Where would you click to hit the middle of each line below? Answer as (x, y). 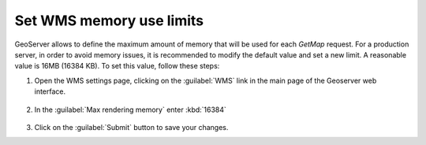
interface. (50, 91)
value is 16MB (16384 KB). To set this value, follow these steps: (117, 66)
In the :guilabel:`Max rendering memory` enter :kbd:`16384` (130, 110)
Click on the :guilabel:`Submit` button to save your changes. (131, 127)
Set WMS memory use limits (109, 20)
